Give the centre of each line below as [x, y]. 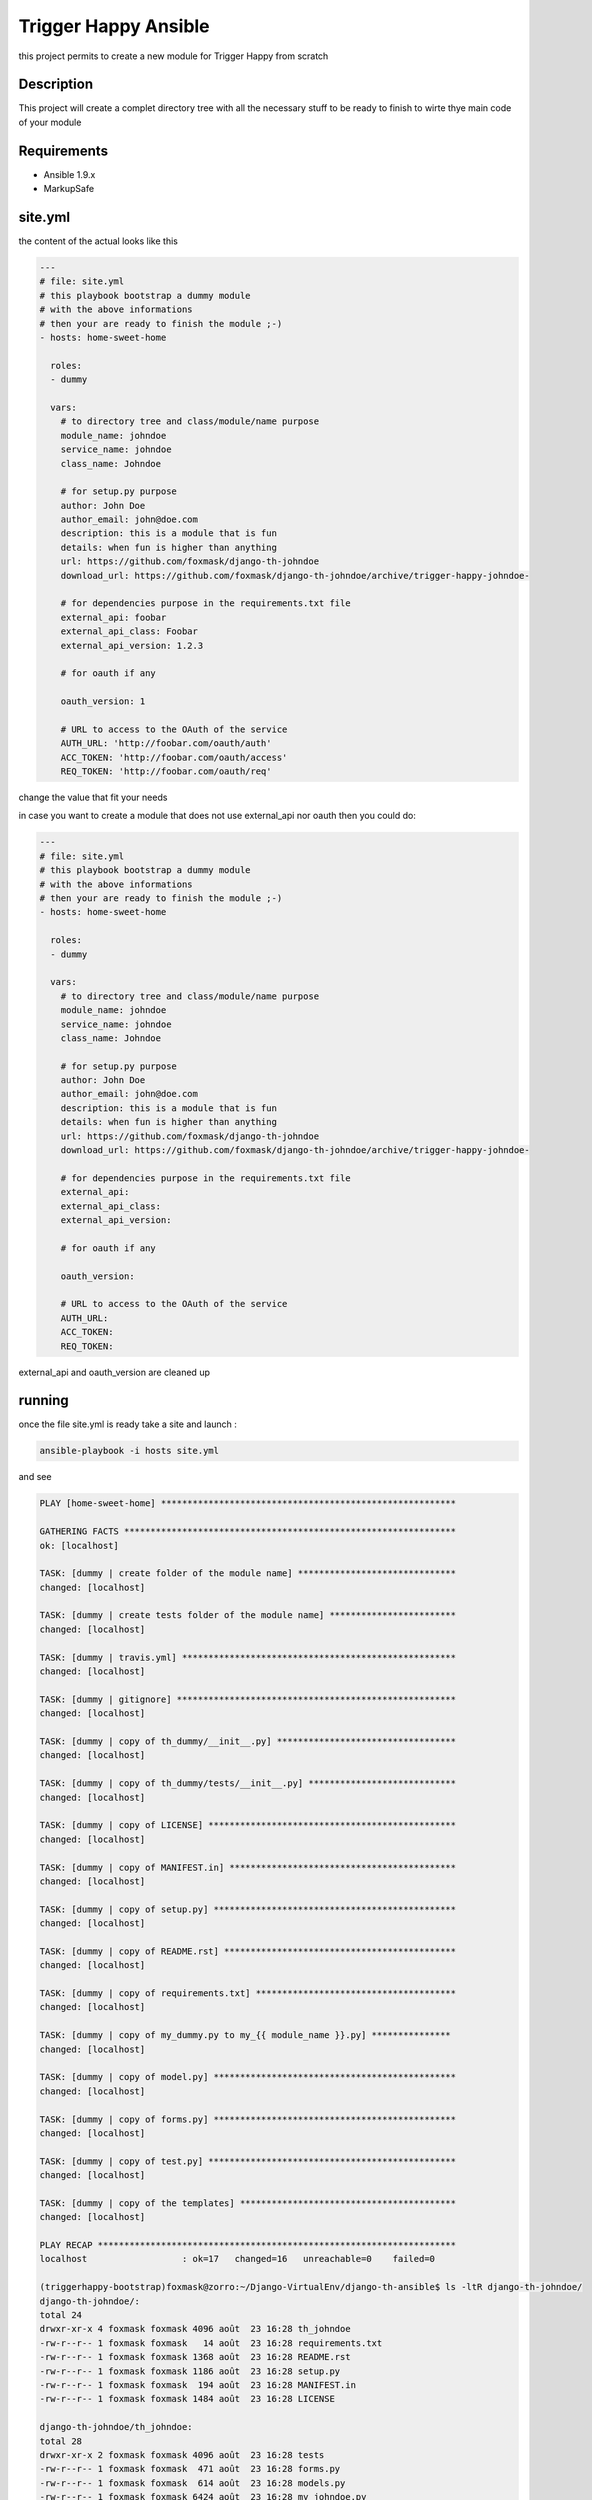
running [43, 1400]
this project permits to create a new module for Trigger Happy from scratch [173, 56]
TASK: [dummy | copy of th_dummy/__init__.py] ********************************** [248, 1741]
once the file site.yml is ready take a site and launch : [127, 1424]
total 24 [61, 2315]
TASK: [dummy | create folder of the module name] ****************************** [248, 1573]
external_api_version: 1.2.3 [132, 645]
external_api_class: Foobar [129, 631]
